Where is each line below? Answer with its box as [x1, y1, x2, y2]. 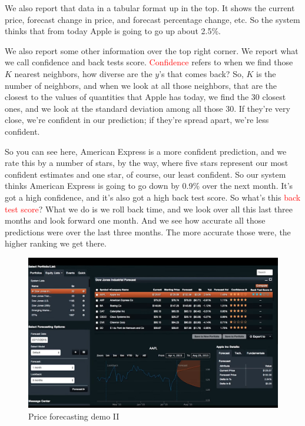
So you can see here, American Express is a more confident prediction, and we [5, 145, 287, 157]
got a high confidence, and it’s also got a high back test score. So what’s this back [5, 191, 301, 203]
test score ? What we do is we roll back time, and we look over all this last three [5, 202, 293, 215]
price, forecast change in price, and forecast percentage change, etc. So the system [5, 13, 300, 25]
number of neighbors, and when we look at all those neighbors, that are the [5, 79, 277, 91]
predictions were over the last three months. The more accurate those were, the [5, 225, 291, 238]
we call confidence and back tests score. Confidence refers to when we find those [5, 56, 293, 68]
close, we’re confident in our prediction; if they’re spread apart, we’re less [5, 114, 269, 126]
